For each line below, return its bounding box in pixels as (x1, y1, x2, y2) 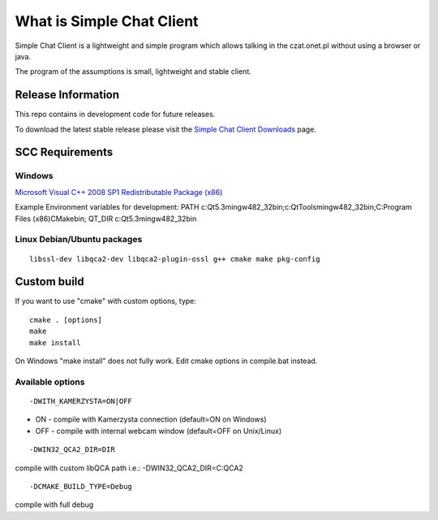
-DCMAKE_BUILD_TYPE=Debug (29, 482, 133, 491)
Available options (15, 376, 85, 388)
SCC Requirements (15, 145, 114, 159)
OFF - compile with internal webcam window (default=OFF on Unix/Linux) (35, 426, 282, 435)
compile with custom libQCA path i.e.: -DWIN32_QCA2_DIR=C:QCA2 (15, 463, 243, 473)
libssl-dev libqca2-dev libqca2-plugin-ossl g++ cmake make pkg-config (29, 254, 320, 263)
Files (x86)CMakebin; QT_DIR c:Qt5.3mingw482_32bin (15, 214, 197, 223)
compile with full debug (15, 500, 94, 509)
